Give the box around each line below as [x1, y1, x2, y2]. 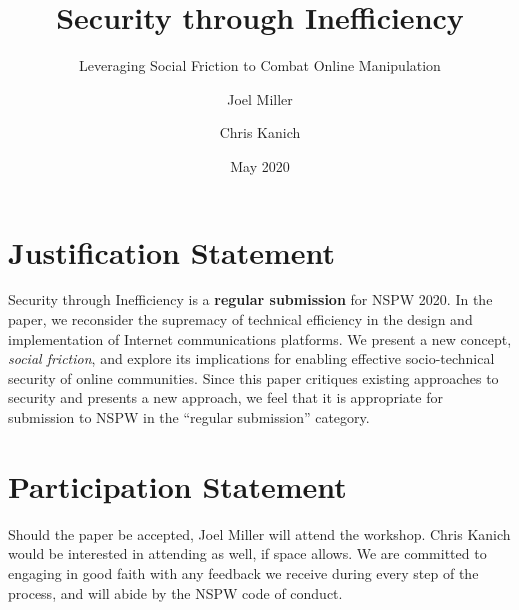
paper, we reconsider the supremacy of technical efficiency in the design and [8, 309, 473, 330]
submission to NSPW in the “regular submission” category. [8, 407, 370, 427]
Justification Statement [8, 231, 336, 272]
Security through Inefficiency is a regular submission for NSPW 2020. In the [8, 289, 493, 310]
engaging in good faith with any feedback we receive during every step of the [8, 562, 479, 583]
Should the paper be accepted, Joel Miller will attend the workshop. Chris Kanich [8, 523, 511, 544]
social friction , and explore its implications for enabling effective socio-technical [8, 348, 495, 369]
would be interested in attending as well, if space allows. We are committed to [8, 543, 487, 564]
